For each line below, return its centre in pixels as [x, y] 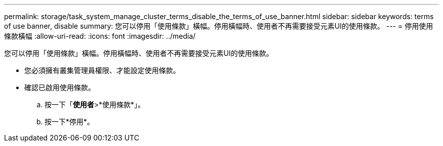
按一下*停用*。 [70, 122]
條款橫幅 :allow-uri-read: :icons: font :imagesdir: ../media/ [100, 36]
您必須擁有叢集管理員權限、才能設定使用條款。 [102, 70]
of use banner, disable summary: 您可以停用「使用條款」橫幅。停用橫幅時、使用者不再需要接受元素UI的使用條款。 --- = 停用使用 [219, 26]
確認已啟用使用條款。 [60, 87]
